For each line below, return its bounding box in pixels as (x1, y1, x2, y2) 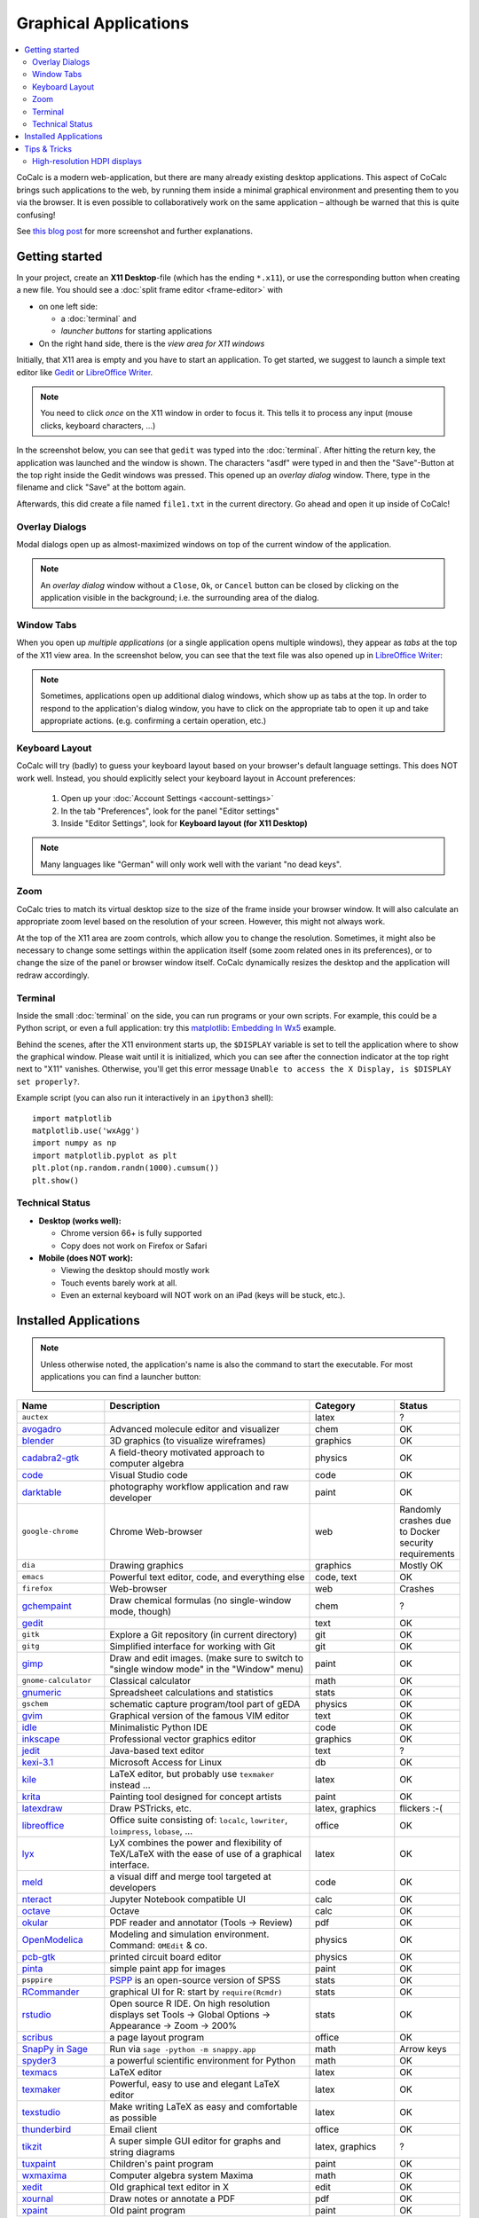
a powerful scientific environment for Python (109, 2054, 296, 2066)
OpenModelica (21, 1933, 83, 1946)
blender (21, 1434, 55, 1446)
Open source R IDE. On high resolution (109, 1997, 271, 2010)
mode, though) (109, 1605, 172, 1617)
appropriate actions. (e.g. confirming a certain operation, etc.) (40, 715, 267, 727)
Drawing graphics (109, 1559, 184, 1571)
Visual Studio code (109, 1468, 188, 1481)
